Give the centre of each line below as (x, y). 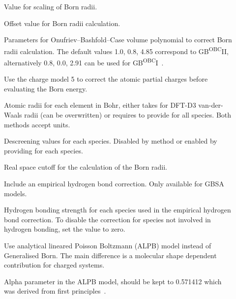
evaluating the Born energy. (46, 88)
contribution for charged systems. (54, 265)
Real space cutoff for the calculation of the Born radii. (86, 167)
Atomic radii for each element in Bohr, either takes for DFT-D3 (100, 105)
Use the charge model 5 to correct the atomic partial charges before (106, 79)
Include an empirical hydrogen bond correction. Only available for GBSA (114, 184)
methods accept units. (37, 124)
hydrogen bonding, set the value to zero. (65, 229)
